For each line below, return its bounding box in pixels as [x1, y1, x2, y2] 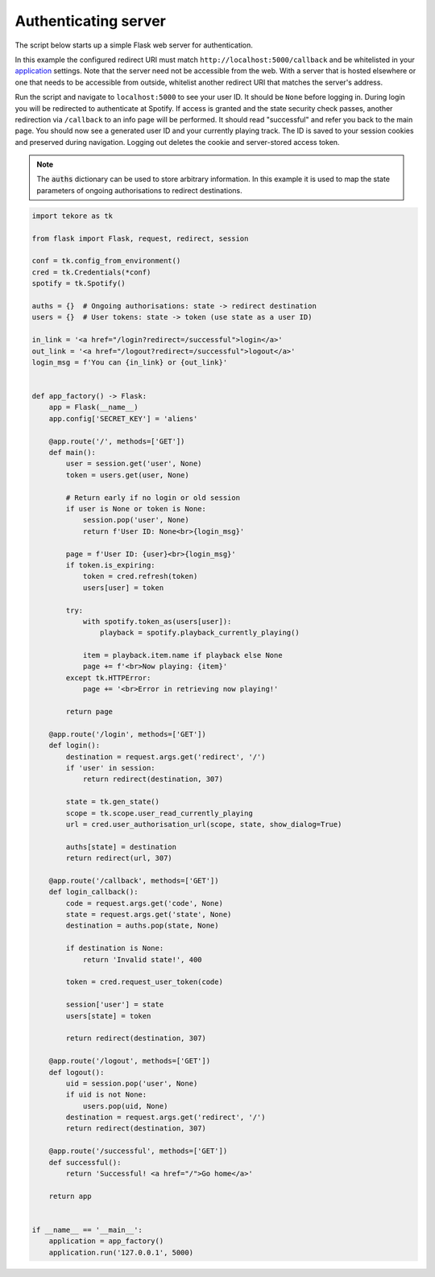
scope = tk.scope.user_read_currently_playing [65, 808, 253, 817]
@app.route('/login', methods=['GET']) [48, 729, 207, 738]
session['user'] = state [65, 1000, 164, 1010]
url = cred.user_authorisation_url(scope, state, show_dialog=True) [65, 820, 342, 829]
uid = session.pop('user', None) [65, 1079, 198, 1088]
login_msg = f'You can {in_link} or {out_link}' [31, 357, 228, 366]
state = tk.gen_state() [65, 797, 160, 807]
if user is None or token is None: [65, 504, 207, 513]
